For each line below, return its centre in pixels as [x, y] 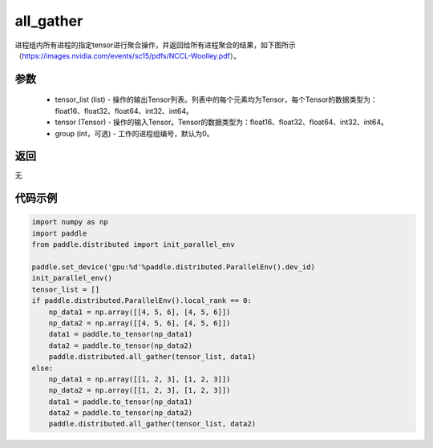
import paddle [59, 233]
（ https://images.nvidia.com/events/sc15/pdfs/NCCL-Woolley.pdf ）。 [127, 55]
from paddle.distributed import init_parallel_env [134, 245]
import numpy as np [70, 222]
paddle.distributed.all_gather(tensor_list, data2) [152, 424]
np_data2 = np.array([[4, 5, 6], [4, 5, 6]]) [140, 323]
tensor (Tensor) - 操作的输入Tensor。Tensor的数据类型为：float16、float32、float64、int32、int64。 [222, 122]
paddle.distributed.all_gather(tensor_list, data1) [152, 357]
